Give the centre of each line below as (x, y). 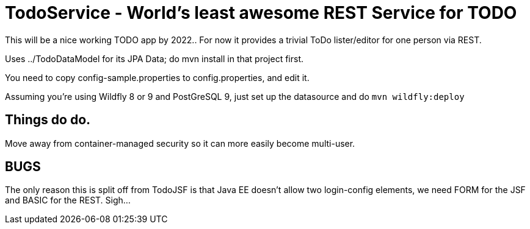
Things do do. (48, 120)
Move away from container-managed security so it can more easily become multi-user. (180, 143)
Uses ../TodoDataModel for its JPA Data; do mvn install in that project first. (154, 58)
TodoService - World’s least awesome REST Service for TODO (261, 13)
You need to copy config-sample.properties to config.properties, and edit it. (157, 77)
